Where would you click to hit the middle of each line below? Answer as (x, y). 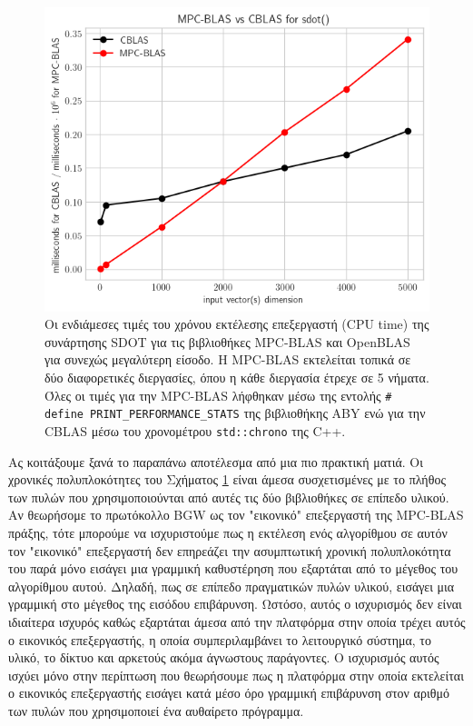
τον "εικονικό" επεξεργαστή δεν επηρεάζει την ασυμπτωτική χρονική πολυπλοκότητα (230, 550)
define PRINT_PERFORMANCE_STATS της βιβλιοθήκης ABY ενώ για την (235, 413)
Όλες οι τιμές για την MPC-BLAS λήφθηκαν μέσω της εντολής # (218, 395)
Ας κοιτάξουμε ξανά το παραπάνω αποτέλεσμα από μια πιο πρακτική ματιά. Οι (216, 461)
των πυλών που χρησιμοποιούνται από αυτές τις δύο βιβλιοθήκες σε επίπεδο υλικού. (229, 497)
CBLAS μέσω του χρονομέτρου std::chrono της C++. (195, 430)
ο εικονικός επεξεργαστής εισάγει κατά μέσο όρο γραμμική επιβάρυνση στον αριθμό (229, 693)
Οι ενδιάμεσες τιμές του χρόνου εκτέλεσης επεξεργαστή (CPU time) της (237, 324)
